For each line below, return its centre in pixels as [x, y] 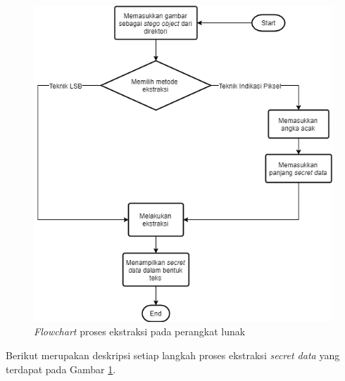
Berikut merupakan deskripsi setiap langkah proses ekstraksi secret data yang [173, 355]
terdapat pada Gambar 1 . [61, 369]
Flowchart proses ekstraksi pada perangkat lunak [140, 331]
